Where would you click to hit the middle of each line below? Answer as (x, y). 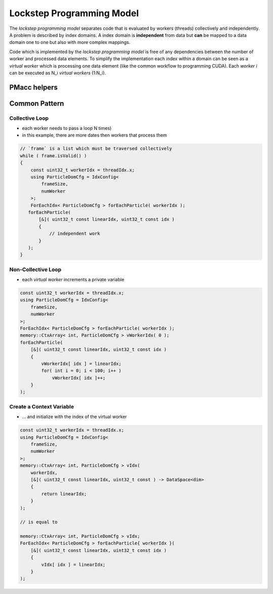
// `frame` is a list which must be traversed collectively (96, 149)
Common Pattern (37, 103)
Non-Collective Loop (35, 269)
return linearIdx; (64, 494)
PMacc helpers (34, 87)
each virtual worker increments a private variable (73, 280)
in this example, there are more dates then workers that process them (95, 135)
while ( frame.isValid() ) (53, 156)
